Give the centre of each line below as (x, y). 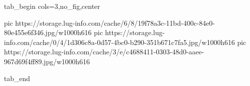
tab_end (17, 78)
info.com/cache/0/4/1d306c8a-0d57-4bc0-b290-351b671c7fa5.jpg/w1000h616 (120, 42)
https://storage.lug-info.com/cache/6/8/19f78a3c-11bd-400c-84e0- (115, 22)
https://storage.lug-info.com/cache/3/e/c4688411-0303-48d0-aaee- (104, 52)
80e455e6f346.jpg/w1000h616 (48, 32)
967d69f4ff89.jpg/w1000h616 (47, 61)
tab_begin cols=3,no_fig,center (52, 6)
